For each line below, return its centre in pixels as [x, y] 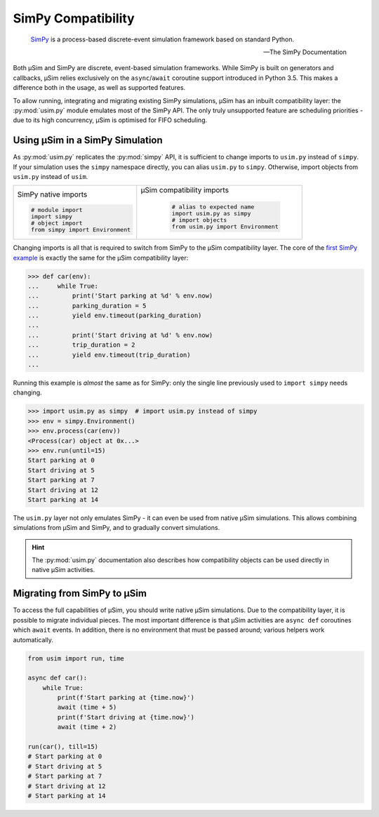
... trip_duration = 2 [82, 345]
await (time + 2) [87, 727]
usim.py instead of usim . [51, 176]
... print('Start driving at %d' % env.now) [120, 335]
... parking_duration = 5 [87, 306]
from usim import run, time [76, 658]
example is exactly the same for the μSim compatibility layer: [101, 258]
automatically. [33, 639]
